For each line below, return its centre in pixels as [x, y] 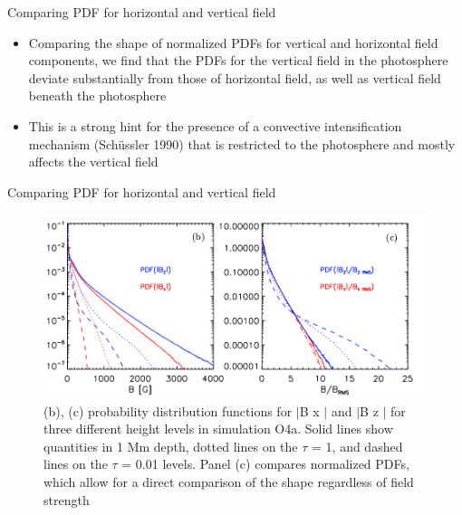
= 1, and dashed [357, 446]
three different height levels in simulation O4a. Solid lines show [218, 429]
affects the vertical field [93, 162]
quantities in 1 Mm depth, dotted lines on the [171, 446]
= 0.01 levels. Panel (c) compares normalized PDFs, [265, 464]
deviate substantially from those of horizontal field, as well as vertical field [235, 77]
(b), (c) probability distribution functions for [168, 410]
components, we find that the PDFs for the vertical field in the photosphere [238, 60]
